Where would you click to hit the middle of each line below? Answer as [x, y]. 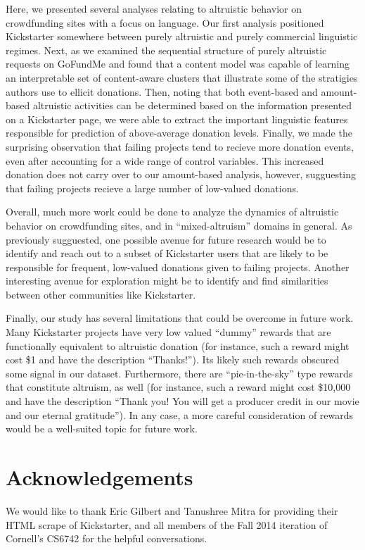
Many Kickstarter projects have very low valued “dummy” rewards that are [168, 332]
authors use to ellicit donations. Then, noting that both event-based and [162, 91]
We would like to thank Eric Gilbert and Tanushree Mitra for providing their [172, 510]
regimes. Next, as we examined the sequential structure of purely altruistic [166, 50]
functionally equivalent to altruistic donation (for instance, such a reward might [178, 345]
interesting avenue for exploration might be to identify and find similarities [167, 281]
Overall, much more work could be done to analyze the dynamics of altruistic [172, 212]
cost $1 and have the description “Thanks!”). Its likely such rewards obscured [173, 360]
